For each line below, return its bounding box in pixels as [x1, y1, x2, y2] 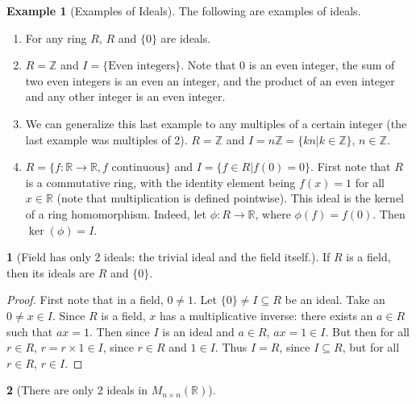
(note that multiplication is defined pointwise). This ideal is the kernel [56, 190, 404, 206]
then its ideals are [6, 264, 95, 281]
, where [255, 205, 291, 222]
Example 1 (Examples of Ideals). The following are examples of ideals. [6, 2, 361, 19]
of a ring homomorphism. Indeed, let [25, 205, 206, 222]
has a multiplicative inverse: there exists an [159, 306, 373, 323]
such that [6, 323, 53, 339]
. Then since [89, 323, 150, 339]
